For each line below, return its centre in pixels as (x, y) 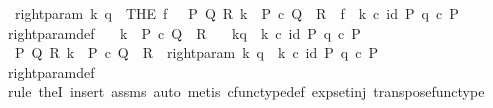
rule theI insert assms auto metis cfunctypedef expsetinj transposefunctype (246, 91)
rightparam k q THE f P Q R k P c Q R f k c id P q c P (236, 13)
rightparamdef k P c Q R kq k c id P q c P (184, 32)
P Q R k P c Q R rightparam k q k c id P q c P (196, 52)
